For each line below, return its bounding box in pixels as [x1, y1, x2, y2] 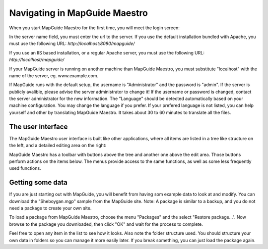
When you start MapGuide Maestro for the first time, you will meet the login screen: [9, 25, 180, 31]
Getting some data [9, 178, 68, 187]
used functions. [9, 165, 42, 171]
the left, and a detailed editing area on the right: [9, 143, 107, 149]
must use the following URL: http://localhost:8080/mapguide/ [9, 41, 135, 47]
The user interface [9, 122, 68, 131]
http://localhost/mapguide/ [9, 57, 65, 63]
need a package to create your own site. [9, 205, 92, 211]
